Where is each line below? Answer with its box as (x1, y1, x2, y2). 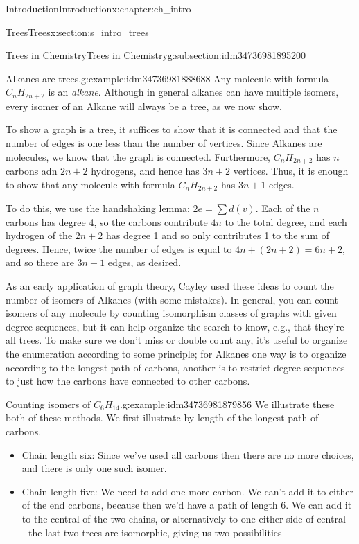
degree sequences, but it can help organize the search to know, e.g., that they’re (6, 319, 344, 333)
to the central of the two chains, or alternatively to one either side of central (21, 511, 346, 525)
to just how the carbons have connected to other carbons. (6, 374, 250, 388)
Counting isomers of (6, 396, 91, 411)
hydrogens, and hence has (91, 164, 200, 178)
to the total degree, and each (225, 214, 347, 229)
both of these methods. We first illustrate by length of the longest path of (6, 410, 319, 425)
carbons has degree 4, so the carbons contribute (6, 214, 208, 229)
